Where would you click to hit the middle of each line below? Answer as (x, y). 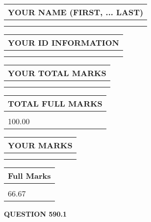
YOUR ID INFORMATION (63, 42)
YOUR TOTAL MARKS (57, 73)
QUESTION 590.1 (36, 214)
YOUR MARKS (40, 145)
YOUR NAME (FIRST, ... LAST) (76, 12)
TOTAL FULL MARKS (55, 103)
